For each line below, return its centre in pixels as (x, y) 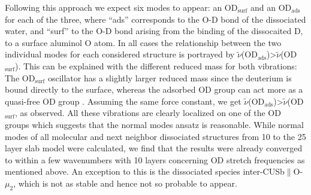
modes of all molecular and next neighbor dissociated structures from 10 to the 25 (155, 136)
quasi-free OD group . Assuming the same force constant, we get (123, 101)
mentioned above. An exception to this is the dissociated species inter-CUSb (145, 171)
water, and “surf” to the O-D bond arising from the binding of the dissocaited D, (154, 31)
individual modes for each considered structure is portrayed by (120, 54)
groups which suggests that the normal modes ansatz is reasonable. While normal (154, 124)
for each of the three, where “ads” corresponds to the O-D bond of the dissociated (155, 19)
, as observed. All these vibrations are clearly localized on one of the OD (148, 113)
